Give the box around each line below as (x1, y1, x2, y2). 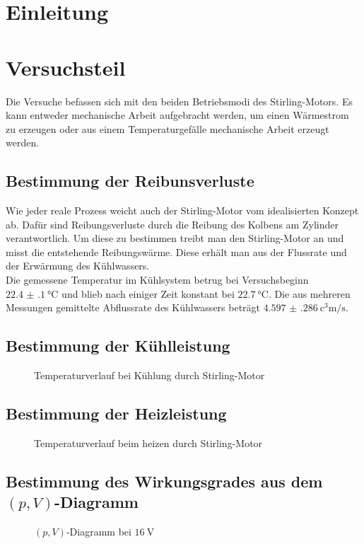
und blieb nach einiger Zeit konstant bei (61, 286, 235, 301)
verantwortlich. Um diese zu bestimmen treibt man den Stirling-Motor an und (6, 231, 344, 245)
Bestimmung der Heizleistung (6, 403, 227, 424)
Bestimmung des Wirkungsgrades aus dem (6, 470, 323, 492)
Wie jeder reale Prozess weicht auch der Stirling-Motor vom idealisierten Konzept (6, 203, 359, 218)
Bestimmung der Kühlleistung (6, 335, 230, 357)
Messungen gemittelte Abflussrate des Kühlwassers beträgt (6, 300, 261, 315)
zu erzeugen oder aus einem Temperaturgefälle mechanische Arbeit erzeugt (6, 121, 329, 136)
